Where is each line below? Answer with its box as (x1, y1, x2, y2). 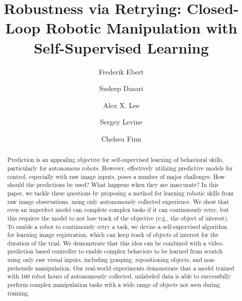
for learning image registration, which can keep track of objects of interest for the (7, 230, 219, 239)
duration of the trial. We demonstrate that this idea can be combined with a (7, 238, 207, 247)
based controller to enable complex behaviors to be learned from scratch (35, 247, 223, 255)
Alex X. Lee (103, 99, 140, 110)
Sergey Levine (100, 116, 143, 127)
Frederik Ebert (99, 66, 144, 76)
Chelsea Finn (101, 133, 141, 143)
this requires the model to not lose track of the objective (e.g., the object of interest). (7, 213, 229, 222)
